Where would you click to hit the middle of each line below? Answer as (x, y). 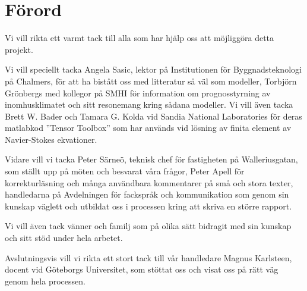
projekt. (19, 49)
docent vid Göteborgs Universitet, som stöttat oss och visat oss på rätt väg (142, 269)
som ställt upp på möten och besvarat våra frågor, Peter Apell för (125, 171)
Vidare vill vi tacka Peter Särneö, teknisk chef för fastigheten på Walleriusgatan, (151, 159)
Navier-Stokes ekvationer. (51, 139)
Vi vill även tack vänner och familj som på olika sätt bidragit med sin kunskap (148, 226)
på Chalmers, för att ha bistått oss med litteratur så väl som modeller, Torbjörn (151, 81)
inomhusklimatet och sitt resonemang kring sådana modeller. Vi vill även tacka (149, 104)
